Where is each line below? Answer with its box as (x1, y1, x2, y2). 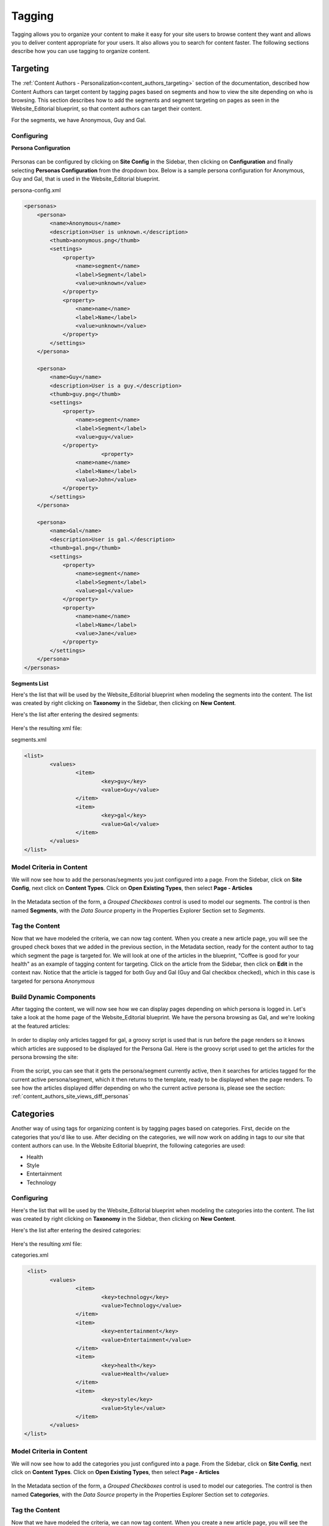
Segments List (11, 679, 49, 687)
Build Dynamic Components (11, 993, 96, 1001)
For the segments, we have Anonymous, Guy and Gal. (11, 116, 146, 123)
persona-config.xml (11, 186, 61, 193)
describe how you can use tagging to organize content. (11, 48, 150, 55)
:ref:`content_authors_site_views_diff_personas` (11, 1093, 130, 1100)
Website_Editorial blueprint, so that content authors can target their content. (11, 105, 202, 112)
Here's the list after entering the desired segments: (11, 711, 140, 718)
